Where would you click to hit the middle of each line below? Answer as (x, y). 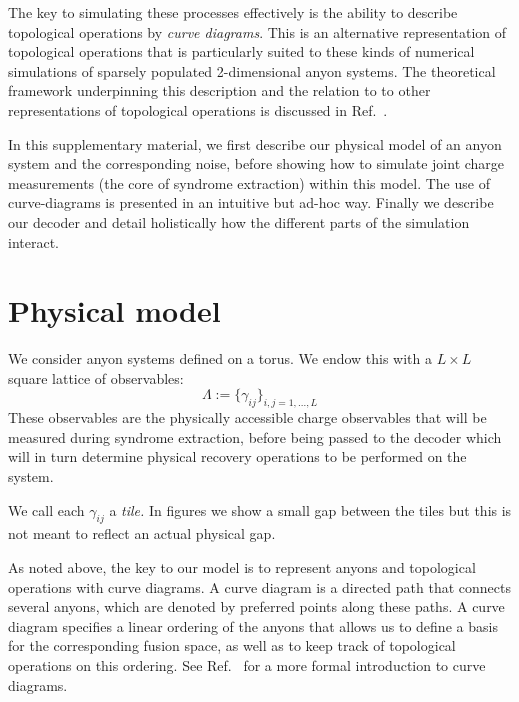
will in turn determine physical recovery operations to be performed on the (237, 456)
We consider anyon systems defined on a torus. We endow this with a (220, 358)
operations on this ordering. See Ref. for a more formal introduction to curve (247, 664)
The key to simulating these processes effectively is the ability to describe (233, 12)
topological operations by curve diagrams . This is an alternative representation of (257, 31)
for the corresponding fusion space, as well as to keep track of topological (232, 645)
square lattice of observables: (96, 377)
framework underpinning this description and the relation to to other (219, 90)
